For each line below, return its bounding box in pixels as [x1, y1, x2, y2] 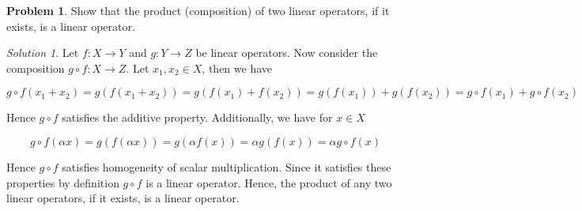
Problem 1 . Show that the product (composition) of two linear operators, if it [6, 2, 390, 18]
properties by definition [6, 174, 119, 190]
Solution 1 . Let [6, 44, 79, 61]
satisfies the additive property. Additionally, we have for [62, 109, 333, 126]
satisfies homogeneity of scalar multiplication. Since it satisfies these [62, 158, 391, 175]
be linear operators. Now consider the [195, 44, 378, 61]
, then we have [202, 59, 272, 76]
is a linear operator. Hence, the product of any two [145, 174, 392, 190]
